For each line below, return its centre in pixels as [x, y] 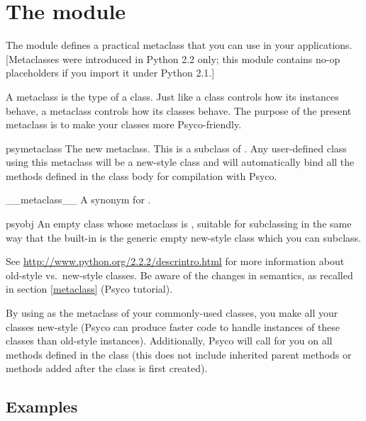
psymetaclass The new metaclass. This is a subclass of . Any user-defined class [176, 148]
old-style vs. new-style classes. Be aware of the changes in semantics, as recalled [179, 275]
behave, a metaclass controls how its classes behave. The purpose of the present [179, 110]
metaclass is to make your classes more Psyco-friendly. [124, 124]
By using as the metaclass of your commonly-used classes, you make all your [172, 313]
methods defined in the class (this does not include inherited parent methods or [179, 354]
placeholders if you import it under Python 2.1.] [110, 73]
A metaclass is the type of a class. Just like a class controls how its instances [172, 96]
